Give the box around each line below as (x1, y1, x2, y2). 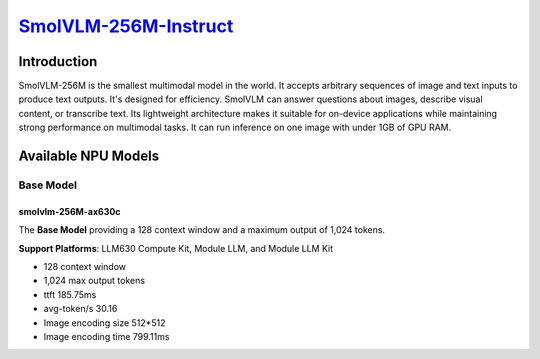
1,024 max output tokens (43, 275, 145, 287)
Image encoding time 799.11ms (43, 330, 170, 342)
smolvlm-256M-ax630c (18, 205, 121, 217)
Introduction (18, 53, 98, 70)
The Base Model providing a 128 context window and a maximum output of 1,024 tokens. (18, 224, 385, 236)
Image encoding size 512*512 (43, 316, 166, 329)
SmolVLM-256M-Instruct (18, 15, 234, 37)
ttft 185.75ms (43, 288, 97, 300)
